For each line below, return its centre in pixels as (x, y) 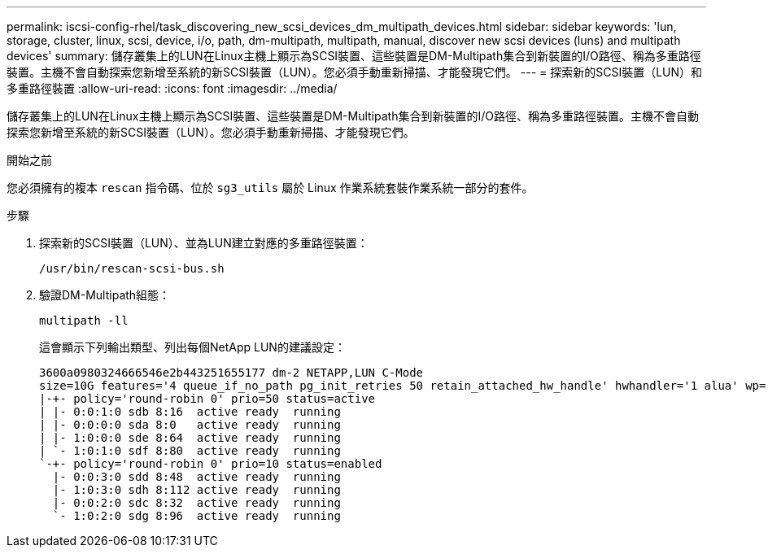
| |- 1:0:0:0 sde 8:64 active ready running (190, 438)
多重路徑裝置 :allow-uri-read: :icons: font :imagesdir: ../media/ (172, 88)
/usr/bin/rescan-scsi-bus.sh (132, 268)
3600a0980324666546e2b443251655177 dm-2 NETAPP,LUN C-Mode (231, 373)
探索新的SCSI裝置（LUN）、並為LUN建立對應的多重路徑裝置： (204, 243)
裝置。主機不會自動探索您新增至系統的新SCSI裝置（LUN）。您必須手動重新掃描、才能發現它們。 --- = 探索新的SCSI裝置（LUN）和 (355, 72)
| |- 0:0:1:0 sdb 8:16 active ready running (190, 412)
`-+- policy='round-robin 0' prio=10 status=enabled (211, 464)
